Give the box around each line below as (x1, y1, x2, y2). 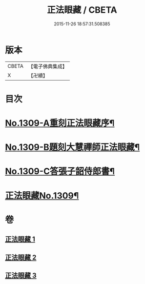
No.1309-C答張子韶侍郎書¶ (5, 166, 115, 177)
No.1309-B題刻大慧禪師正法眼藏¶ (5, 142, 140, 153)
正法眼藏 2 (5, 253, 37, 262)
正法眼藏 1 (5, 235, 36, 243)
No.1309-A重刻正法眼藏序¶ (5, 118, 115, 129)
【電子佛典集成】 (28, 63, 67, 70)
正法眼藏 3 (5, 271, 37, 280)
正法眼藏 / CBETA (47, 4, 117, 16)
